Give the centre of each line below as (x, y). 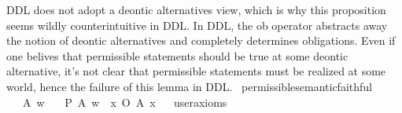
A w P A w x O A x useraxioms (125, 102)
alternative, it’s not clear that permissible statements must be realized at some (196, 71)
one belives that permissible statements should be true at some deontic (177, 55)
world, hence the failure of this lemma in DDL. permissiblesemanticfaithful (189, 86)
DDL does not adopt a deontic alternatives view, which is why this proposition (196, 9)
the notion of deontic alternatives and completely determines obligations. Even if (201, 40)
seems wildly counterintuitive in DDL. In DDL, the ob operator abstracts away (197, 25)
